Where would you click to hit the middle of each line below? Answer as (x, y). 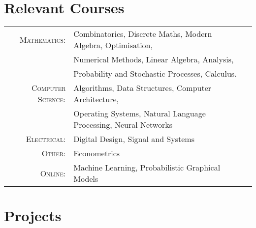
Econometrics (97, 153)
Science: (52, 99)
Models (86, 179)
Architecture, (96, 99)
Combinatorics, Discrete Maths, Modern (143, 34)
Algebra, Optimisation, (113, 45)
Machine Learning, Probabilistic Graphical (147, 168)
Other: (54, 153)
